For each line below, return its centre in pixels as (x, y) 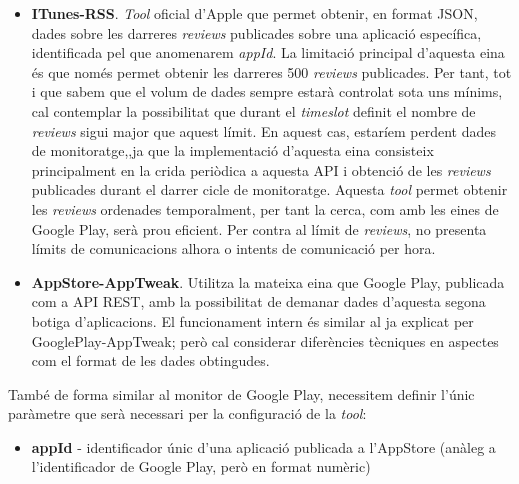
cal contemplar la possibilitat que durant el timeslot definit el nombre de (253, 110)
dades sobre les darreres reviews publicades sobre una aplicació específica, (256, 32)
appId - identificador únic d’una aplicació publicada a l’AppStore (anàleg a (263, 446)
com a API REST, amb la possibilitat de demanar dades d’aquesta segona (258, 301)
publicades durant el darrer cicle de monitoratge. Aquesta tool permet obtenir (269, 189)
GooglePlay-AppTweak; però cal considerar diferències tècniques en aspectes (265, 340)
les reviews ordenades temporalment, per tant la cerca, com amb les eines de (265, 208)
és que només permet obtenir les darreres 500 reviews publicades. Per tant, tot (271, 71)
